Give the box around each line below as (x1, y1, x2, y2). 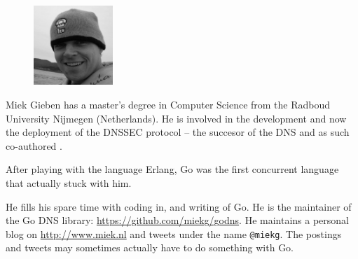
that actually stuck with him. (6, 175, 132, 190)
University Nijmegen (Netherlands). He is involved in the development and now (6, 111, 347, 125)
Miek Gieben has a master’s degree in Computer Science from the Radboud (6, 97, 331, 111)
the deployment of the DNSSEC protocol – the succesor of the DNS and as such (6, 125, 350, 139)
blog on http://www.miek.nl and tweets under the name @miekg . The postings (6, 226, 342, 241)
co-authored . (6, 138, 62, 153)
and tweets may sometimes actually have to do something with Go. (6, 240, 294, 255)
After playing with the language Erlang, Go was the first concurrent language (6, 162, 339, 176)
